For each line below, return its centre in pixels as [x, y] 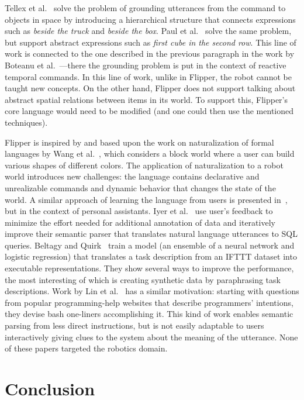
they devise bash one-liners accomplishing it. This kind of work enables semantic [149, 314]
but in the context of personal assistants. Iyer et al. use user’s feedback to [139, 211]
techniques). [26, 122]
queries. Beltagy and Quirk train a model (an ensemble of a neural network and [150, 245]
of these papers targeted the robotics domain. [86, 348]
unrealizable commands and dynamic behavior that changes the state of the [140, 187]
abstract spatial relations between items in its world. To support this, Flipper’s [146, 99]
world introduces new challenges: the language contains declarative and [132, 176]
